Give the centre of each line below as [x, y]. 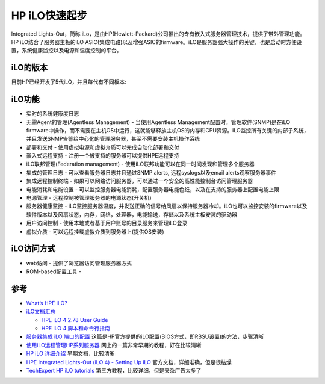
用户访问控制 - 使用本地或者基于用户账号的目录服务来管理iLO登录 [107, 223]
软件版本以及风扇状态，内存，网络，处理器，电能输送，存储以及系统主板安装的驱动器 [132, 214]
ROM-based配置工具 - [54, 271]
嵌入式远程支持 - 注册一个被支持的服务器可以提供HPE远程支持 [103, 156]
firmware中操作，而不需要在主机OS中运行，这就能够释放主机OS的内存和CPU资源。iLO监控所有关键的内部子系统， [168, 130]
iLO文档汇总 [41, 311]
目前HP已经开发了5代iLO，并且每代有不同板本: [69, 82]
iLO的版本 [29, 68]
